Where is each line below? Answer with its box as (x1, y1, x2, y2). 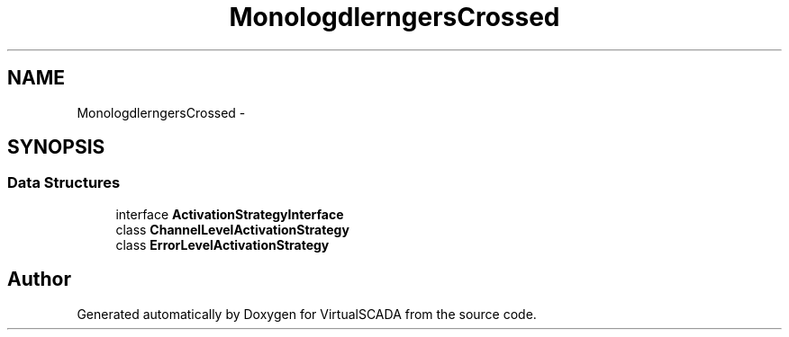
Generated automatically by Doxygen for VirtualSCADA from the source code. (77, 306, 537, 322)
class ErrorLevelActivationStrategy (115, 236, 330, 253)
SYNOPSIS (7, 136, 105, 159)
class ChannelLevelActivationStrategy (115, 221, 349, 237)
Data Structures (7, 173, 121, 192)
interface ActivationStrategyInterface (115, 206, 344, 222)
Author (7, 268, 71, 291)
